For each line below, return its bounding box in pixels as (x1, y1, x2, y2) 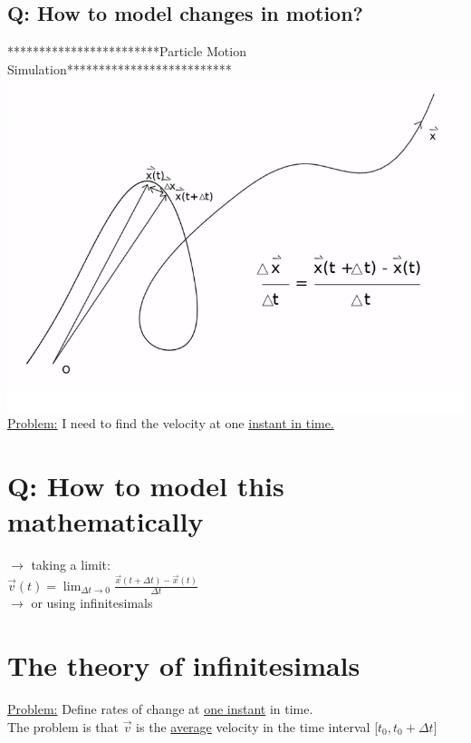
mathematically (7, 503, 204, 540)
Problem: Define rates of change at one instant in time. (7, 699, 313, 719)
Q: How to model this (7, 466, 284, 503)
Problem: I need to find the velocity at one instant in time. (7, 414, 334, 433)
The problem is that (7, 717, 120, 736)
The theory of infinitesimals (7, 647, 360, 684)
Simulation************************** (7, 59, 232, 78)
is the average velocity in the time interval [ (136, 717, 379, 736)
